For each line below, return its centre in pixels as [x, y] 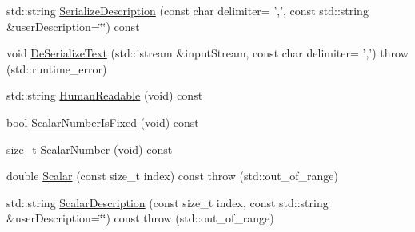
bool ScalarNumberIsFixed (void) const [103, 122]
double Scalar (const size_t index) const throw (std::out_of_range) [173, 176]
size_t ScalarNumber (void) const [90, 149]
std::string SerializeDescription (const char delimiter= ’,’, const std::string [188, 10]
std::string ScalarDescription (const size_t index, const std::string [168, 202]
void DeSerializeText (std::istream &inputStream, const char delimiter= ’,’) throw [207, 53]
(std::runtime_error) [57, 68]
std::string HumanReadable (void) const [105, 95]
